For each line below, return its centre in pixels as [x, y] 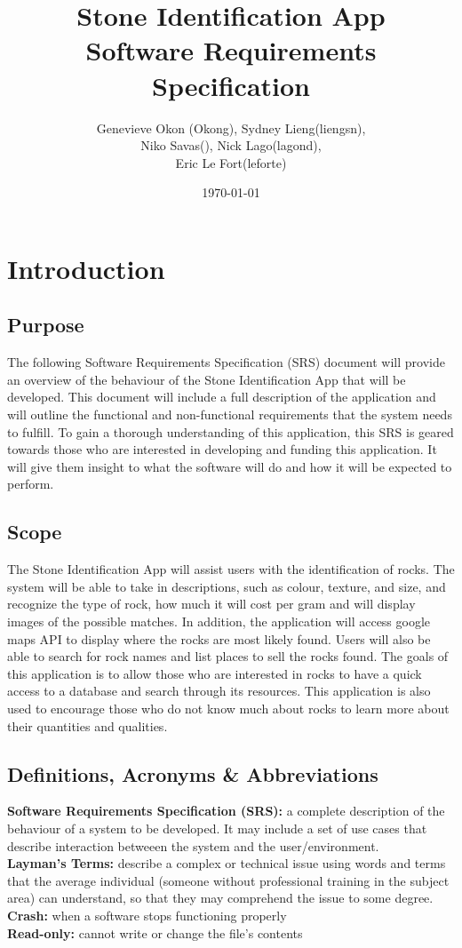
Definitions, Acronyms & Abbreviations [193, 773]
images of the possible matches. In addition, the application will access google [219, 621]
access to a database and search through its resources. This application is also [219, 691]
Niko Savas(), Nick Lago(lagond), [231, 145]
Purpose [46, 325]
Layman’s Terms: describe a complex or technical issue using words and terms [227, 863]
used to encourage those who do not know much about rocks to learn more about [228, 708]
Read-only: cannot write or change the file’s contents [155, 932]
